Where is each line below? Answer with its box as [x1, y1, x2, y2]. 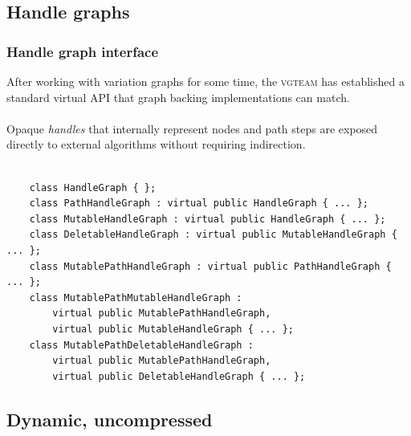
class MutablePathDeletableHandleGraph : [29, 339, 254, 351]
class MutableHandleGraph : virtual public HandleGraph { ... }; [29, 213, 386, 225]
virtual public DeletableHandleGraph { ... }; [52, 370, 306, 382]
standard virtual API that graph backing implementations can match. [6, 88, 350, 105]
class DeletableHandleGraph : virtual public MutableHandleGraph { [29, 229, 397, 241]
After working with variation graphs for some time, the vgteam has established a [6, 73, 405, 89]
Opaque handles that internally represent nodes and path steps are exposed [6, 120, 378, 137]
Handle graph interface [6, 41, 159, 61]
